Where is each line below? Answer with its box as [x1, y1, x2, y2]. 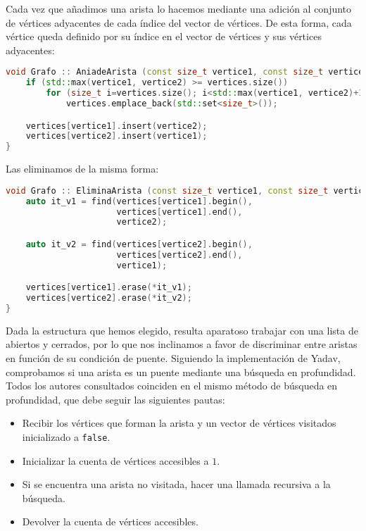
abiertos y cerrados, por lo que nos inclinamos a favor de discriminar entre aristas [6, 337, 358, 351]
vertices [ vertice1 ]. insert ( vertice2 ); [25, 120, 208, 131]
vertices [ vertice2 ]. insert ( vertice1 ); [25, 131, 208, 142]
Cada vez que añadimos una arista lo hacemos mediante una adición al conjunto [6, 1, 352, 15]
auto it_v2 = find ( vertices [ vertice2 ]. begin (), [25, 239, 253, 249]
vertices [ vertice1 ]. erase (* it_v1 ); [25, 282, 192, 293]
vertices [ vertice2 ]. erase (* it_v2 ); [25, 293, 192, 304]
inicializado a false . [22, 429, 111, 444]
